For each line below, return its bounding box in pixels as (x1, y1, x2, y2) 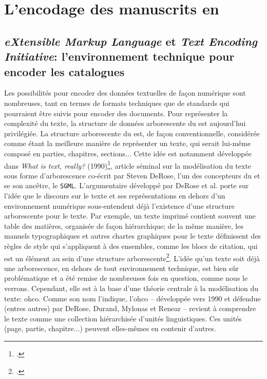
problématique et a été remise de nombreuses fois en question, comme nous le (4, 273, 248, 283)
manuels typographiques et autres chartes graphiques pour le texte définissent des (4, 230, 261, 241)
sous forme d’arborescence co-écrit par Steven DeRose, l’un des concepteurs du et (4, 170, 260, 181)
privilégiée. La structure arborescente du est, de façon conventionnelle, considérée (4, 128, 260, 138)
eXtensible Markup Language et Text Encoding (4, 33, 258, 49)
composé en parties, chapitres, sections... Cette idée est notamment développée (4, 148, 252, 158)
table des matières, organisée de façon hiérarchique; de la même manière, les (4, 220, 243, 231)
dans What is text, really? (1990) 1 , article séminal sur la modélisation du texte (4, 158, 252, 171)
